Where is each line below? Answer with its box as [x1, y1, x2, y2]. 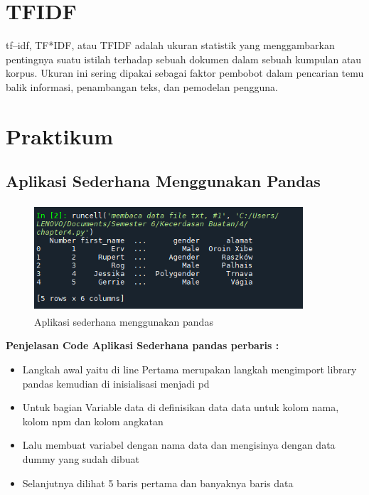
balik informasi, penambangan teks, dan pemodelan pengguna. [6, 79, 278, 94]
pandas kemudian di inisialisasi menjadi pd [22, 376, 210, 390]
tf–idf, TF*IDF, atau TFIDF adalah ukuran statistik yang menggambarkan [6, 38, 335, 53]
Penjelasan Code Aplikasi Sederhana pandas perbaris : [6, 338, 279, 353]
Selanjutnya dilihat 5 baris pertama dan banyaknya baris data [22, 475, 294, 490]
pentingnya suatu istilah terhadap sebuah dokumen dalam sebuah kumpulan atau [6, 51, 362, 66]
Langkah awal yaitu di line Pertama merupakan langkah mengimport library [22, 362, 357, 377]
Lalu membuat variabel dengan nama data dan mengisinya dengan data [22, 437, 336, 452]
